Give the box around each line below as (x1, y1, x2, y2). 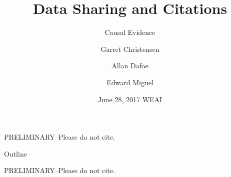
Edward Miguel (106, 77, 153, 87)
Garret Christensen (100, 43, 159, 54)
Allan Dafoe (111, 60, 148, 71)
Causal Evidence (104, 27, 155, 37)
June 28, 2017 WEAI (97, 94, 162, 104)
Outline (4, 148, 27, 159)
